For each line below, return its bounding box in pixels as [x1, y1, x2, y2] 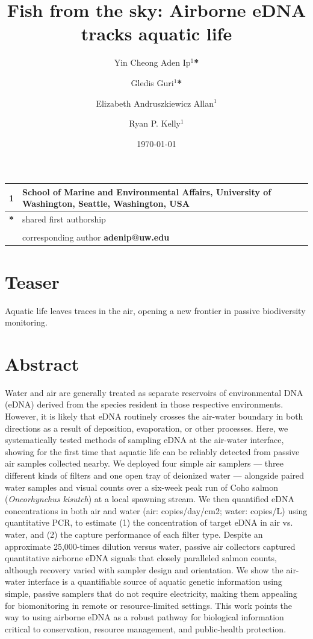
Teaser [5, 269, 60, 294]
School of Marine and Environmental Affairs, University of [22, 185, 271, 198]
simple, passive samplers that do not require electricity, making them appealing [5, 587, 297, 599]
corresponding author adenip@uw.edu [22, 231, 170, 244]
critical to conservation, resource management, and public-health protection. [5, 622, 287, 635]
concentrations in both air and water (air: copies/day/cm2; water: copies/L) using [5, 504, 308, 517]
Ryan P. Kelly [129, 117, 181, 130]
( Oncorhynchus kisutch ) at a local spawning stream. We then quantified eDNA [5, 493, 294, 505]
